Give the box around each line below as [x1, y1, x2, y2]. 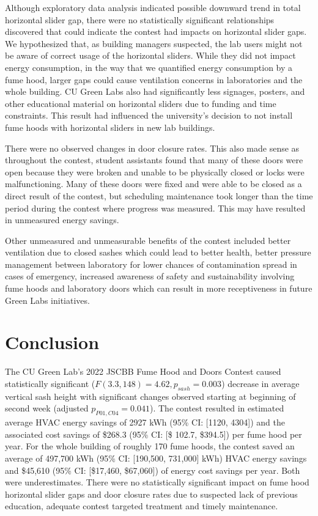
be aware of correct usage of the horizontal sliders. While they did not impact [5, 49, 296, 62]
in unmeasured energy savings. [5, 213, 119, 226]
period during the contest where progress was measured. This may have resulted [5, 201, 306, 214]
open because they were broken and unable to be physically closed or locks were [5, 165, 305, 178]
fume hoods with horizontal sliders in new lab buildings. [5, 120, 215, 133]
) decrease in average [221, 377, 300, 389]
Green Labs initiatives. [5, 293, 90, 306]
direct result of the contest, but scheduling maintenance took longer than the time [5, 189, 313, 202]
